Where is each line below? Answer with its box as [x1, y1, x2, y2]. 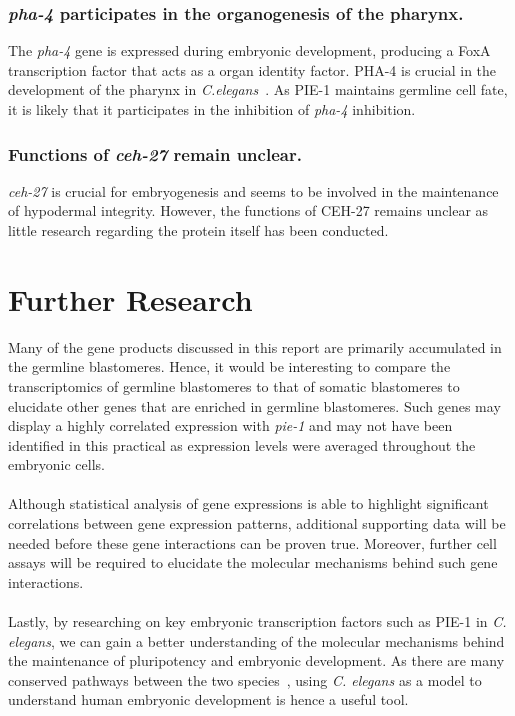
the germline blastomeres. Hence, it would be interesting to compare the [8, 356, 451, 377]
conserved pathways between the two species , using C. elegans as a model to [8, 669, 482, 690]
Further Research [8, 278, 253, 319]
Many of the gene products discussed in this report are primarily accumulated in [8, 336, 502, 357]
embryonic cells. [8, 454, 105, 475]
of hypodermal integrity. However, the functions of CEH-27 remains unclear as [8, 200, 489, 221]
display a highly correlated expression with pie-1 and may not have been [8, 415, 453, 436]
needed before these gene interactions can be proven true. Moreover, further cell [8, 532, 497, 553]
